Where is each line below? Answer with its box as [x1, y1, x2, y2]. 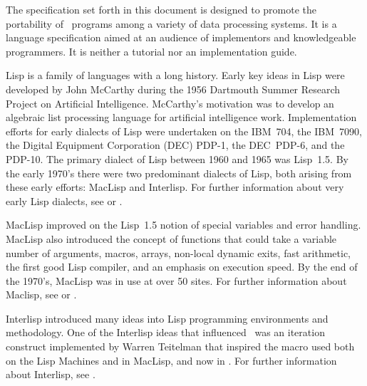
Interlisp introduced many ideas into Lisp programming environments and [6, 311, 329, 325]
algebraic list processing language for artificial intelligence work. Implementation [6, 110, 357, 125]
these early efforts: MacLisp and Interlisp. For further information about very [6, 179, 344, 194]
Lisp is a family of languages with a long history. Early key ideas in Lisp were [6, 68, 345, 83]
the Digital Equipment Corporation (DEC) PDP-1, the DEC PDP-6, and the [6, 137, 345, 152]
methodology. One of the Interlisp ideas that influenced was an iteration [6, 325, 325, 340]
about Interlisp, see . [6, 367, 95, 382]
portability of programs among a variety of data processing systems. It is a [6, 16, 337, 31]
